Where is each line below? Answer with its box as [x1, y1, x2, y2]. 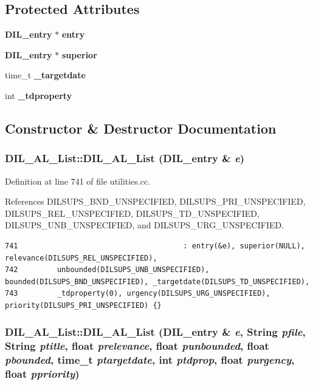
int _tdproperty [5, 89, 72, 101]
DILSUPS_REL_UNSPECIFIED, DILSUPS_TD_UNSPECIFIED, [5, 206, 260, 219]
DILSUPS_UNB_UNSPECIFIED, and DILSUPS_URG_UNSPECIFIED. [5, 219, 284, 231]
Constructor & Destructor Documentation [5, 118, 277, 137]
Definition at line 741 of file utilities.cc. [5, 174, 151, 187]
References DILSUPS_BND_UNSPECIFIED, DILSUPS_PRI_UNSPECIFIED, [5, 195, 306, 208]
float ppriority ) [5, 366, 80, 381]
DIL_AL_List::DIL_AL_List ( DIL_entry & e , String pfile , [5, 324, 306, 339]
